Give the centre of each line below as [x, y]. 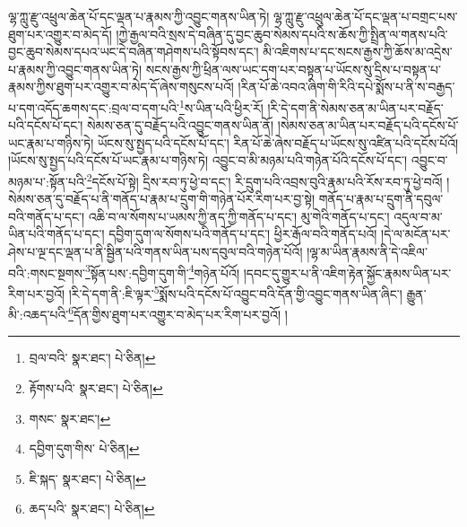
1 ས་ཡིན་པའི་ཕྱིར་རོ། [221, 106]
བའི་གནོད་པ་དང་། [47, 216]
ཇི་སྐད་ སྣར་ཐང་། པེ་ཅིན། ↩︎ [87, 478]
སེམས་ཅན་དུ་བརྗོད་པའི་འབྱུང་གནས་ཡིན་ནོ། [181, 125]
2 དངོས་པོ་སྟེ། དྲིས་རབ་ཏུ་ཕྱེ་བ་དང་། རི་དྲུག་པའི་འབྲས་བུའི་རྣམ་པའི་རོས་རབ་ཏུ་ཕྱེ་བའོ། [264, 180]
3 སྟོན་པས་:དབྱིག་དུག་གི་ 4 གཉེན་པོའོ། [162, 271]
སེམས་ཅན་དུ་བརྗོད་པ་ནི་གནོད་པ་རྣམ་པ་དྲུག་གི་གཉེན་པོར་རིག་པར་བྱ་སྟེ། [162, 199]
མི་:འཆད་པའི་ [39, 314]
